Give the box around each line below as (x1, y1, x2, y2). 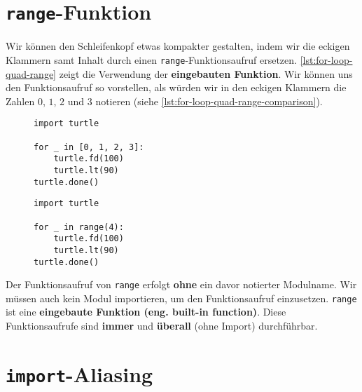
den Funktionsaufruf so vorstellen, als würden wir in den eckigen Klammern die (6, 80, 347, 95)
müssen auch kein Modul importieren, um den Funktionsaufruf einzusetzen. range (6, 290, 357, 305)
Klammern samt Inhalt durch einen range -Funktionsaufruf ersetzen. (6, 52, 297, 67)
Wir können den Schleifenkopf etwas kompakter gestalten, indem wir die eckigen (6, 39, 350, 53)
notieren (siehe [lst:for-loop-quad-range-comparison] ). (95, 93, 323, 108)
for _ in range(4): (34, 222, 124, 232)
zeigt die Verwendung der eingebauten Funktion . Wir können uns (59, 66, 353, 81)
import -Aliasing (6, 359, 153, 388)
